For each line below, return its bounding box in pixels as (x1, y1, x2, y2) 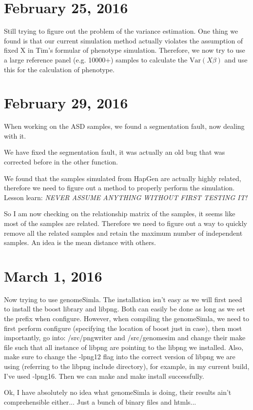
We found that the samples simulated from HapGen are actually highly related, (4, 173, 241, 183)
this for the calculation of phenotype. (4, 64, 115, 74)
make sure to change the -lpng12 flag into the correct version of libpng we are (4, 351, 235, 362)
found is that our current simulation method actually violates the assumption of (4, 35, 243, 45)
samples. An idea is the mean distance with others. (4, 237, 156, 247)
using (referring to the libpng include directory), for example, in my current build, (4, 361, 250, 371)
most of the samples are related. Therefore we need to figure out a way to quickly (4, 218, 247, 228)
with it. (4, 130, 26, 141)
